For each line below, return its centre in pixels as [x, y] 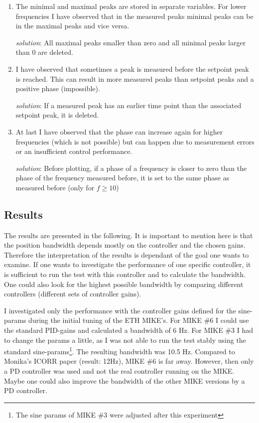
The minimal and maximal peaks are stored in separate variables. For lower [131, 6]
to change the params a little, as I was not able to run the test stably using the [125, 340]
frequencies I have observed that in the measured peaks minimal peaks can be [134, 16]
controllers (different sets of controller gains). [73, 294]
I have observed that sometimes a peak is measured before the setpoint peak [132, 69]
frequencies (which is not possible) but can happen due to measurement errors [135, 141]
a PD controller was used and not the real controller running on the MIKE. [119, 371]
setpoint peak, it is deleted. [57, 115]
